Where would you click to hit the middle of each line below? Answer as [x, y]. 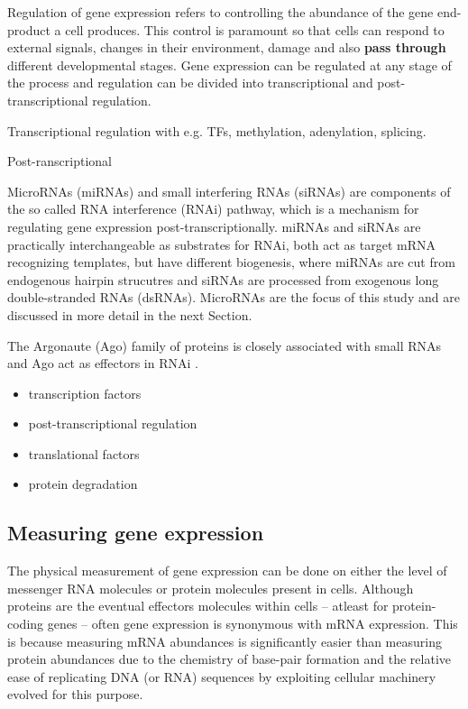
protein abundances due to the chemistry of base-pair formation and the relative [229, 659]
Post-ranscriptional [60, 161]
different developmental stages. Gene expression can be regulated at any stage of [229, 64]
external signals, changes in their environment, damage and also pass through [227, 47]
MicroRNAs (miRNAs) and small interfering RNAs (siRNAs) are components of [229, 191]
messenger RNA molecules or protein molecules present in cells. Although [211, 588]
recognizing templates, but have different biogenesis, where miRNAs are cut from [231, 262]
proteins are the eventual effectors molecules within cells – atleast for [198, 606]
